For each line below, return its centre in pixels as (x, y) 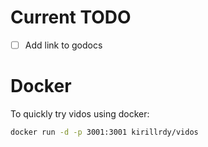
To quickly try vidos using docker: (80, 113)
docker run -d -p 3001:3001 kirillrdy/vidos (104, 132)
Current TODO (71, 17)
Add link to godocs (63, 45)
